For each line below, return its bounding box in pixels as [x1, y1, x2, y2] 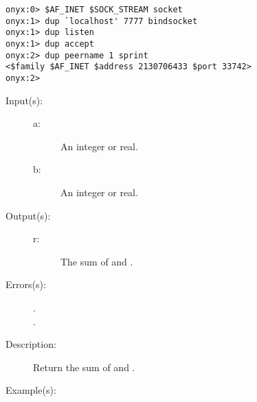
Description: [5, 337, 56, 351]
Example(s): [5, 383, 56, 397]
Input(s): [5, 93, 43, 107]
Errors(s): [5, 277, 46, 292]
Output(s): [5, 208, 51, 222]
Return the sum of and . [33, 359, 135, 374]
